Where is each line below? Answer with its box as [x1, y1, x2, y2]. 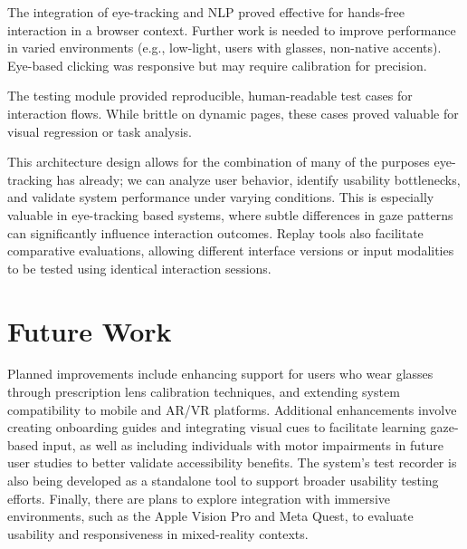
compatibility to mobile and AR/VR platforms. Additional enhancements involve [7, 400, 457, 419]
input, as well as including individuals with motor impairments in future [42, 435, 444, 454]
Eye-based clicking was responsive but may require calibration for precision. [7, 55, 427, 74]
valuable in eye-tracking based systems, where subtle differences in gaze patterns [7, 205, 453, 224]
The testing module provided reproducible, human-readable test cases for [7, 86, 413, 105]
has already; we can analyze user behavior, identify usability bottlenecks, [56, 169, 461, 188]
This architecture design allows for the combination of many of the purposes [7, 152, 430, 171]
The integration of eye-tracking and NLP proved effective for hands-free [7, 3, 405, 21]
